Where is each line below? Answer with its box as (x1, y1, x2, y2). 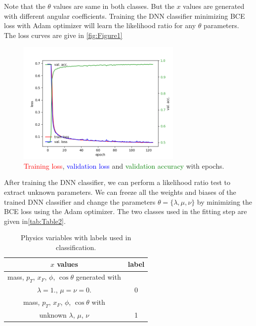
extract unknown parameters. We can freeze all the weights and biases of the (4, 186, 236, 197)
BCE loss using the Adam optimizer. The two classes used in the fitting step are (4, 206, 247, 217)
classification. (56, 242, 96, 252)
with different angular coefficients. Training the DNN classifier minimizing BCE (4, 10, 245, 21)
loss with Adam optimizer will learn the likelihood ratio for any (4, 20, 196, 31)
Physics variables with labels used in (21, 232, 131, 243)
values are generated (183, 1, 245, 11)
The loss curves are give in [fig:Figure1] (4, 30, 123, 40)
